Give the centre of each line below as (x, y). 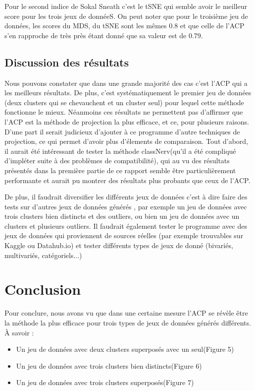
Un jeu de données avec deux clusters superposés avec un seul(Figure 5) (125, 349)
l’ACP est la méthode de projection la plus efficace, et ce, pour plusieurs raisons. (127, 121)
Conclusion (43, 289)
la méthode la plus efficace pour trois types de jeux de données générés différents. (128, 322)
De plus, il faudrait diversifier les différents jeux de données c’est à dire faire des (126, 197)
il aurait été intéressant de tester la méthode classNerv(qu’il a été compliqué (120, 151)
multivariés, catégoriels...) (43, 255)
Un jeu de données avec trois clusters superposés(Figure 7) (105, 382)
